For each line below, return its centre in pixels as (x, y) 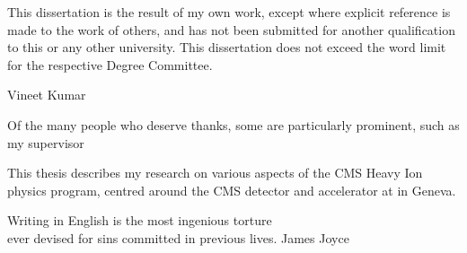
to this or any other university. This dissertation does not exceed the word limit (227, 47)
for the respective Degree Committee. (110, 64)
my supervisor (46, 142)
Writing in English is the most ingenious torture (140, 220)
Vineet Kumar (47, 95)
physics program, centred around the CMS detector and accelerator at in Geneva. (232, 190)
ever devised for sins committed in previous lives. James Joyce (178, 237)
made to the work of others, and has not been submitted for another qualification (231, 29)
